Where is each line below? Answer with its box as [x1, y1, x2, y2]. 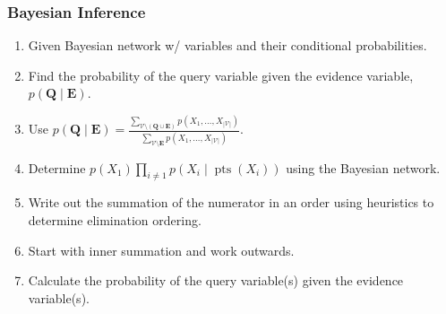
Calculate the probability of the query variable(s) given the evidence [28, 271, 404, 290]
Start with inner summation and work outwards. [28, 240, 295, 259]
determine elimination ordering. [28, 211, 202, 230]
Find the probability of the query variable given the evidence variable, [28, 65, 414, 84]
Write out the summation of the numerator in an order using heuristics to [28, 193, 434, 212]
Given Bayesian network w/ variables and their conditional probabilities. [28, 36, 427, 55]
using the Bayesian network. [286, 158, 441, 177]
